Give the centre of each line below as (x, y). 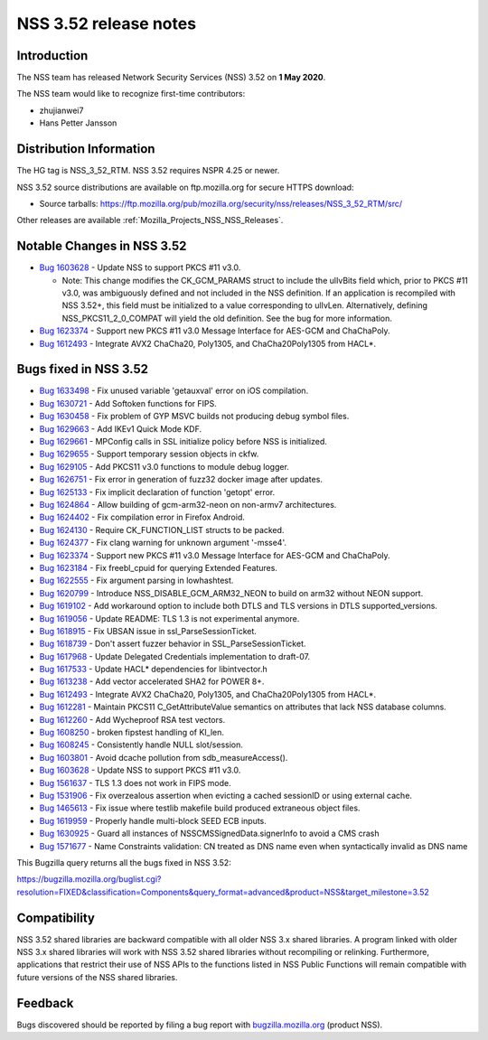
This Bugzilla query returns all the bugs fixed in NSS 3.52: (124, 862)
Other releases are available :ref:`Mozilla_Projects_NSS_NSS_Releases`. (150, 220)
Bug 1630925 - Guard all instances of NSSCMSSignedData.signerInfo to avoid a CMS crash (209, 834)
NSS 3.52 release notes (107, 23)
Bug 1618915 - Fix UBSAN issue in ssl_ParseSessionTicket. (148, 631)
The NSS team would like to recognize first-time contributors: (131, 94)
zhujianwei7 (61, 110)
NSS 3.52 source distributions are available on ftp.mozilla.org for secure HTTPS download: (185, 187)
